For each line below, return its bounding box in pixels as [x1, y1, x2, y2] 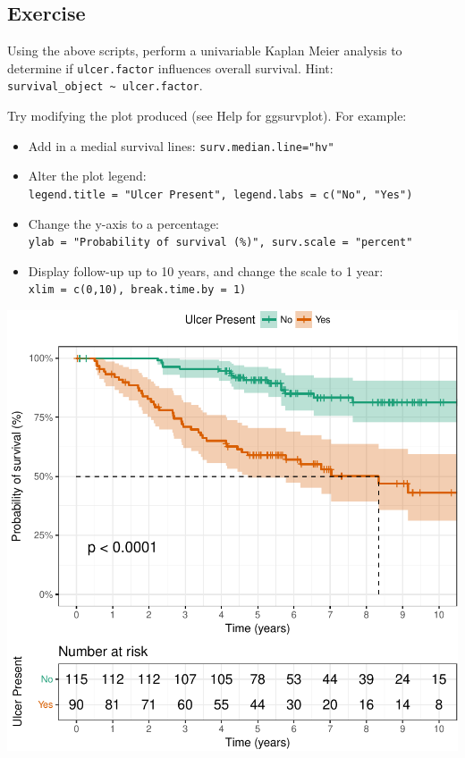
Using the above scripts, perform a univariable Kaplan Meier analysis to [7, 41, 402, 60]
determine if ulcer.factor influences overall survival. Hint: [7, 58, 334, 77]
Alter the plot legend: [28, 166, 147, 185]
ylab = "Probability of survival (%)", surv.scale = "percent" [28, 236, 413, 249]
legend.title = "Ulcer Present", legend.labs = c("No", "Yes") [28, 188, 413, 201]
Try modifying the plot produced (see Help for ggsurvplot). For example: [7, 106, 407, 125]
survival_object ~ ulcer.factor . [7, 76, 203, 95]
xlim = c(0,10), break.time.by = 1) [28, 283, 247, 297]
